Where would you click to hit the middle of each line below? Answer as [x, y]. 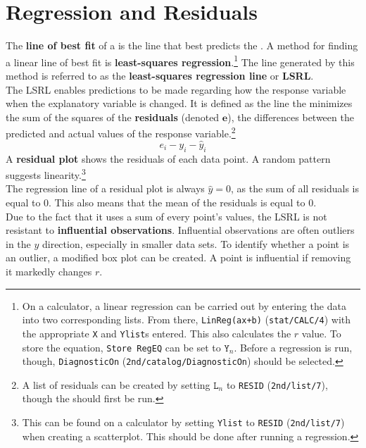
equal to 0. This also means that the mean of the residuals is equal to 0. [161, 203]
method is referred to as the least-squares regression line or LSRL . [160, 75]
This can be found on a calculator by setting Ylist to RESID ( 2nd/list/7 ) [183, 422]
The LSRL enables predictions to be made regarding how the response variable [176, 89]
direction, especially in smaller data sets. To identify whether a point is [196, 243]
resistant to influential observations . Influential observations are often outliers [180, 230]
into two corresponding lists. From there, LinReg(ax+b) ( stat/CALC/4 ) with [187, 319]
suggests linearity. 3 [46, 174]
